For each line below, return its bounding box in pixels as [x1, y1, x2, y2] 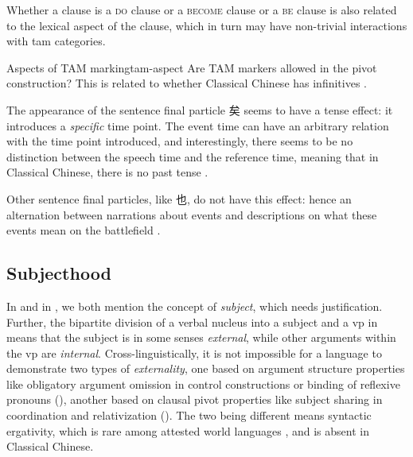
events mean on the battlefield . [6, 222, 161, 238]
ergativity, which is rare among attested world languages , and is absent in [6, 422, 369, 439]
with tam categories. [6, 33, 106, 49]
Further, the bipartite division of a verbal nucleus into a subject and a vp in [6, 313, 378, 330]
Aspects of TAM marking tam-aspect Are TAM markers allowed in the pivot [6, 59, 377, 76]
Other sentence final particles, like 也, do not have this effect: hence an [6, 190, 352, 207]
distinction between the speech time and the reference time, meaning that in [6, 148, 379, 165]
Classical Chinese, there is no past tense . [6, 164, 208, 180]
